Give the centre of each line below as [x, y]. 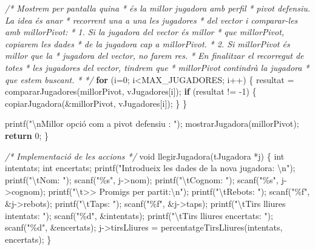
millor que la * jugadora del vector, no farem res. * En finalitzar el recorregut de [154, 56]
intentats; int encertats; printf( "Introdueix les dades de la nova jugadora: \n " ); [150, 168]
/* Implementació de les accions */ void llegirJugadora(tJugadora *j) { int [145, 156]
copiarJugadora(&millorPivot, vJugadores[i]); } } [96, 103]
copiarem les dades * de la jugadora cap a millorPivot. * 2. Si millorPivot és [147, 43]
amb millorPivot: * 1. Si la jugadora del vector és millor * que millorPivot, [145, 32]
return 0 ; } [27, 135]
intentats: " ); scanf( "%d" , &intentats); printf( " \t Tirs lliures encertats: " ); [139, 215]
